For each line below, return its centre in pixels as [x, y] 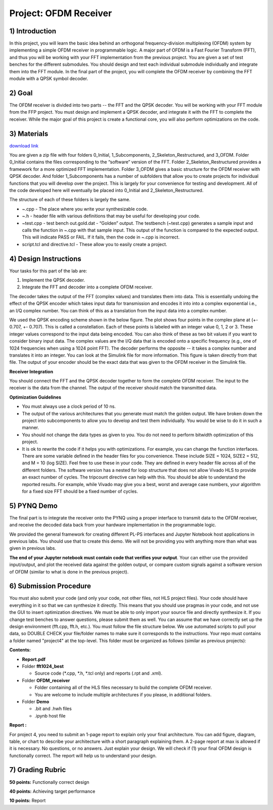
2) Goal [21, 93]
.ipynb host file [50, 716]
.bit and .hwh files [53, 709]
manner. [31, 427]
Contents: [20, 650]
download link [24, 146]
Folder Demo [36, 701]
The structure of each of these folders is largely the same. [70, 200]
